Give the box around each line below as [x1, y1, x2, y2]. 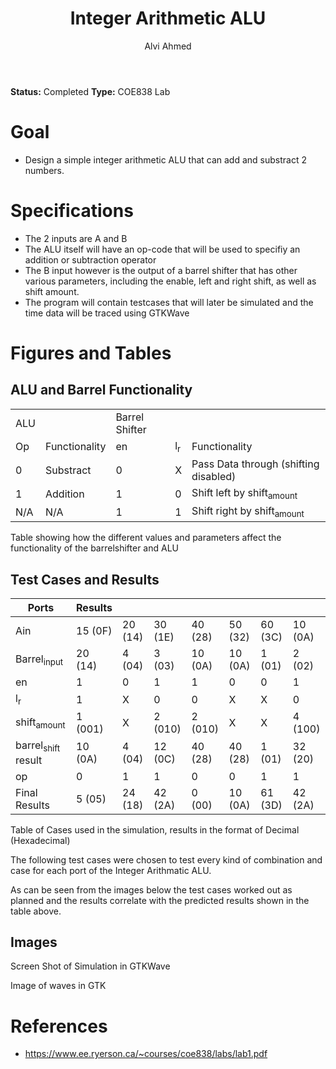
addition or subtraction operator [24, 253, 157, 266]
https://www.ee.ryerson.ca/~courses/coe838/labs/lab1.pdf [24, 1048, 268, 1060]
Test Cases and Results [10, 571, 160, 588]
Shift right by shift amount [191, 504, 305, 520]
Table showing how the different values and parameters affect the [10, 532, 282, 544]
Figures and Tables [10, 342, 172, 364]
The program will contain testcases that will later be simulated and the [24, 296, 314, 308]
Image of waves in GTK [10, 980, 107, 992]
